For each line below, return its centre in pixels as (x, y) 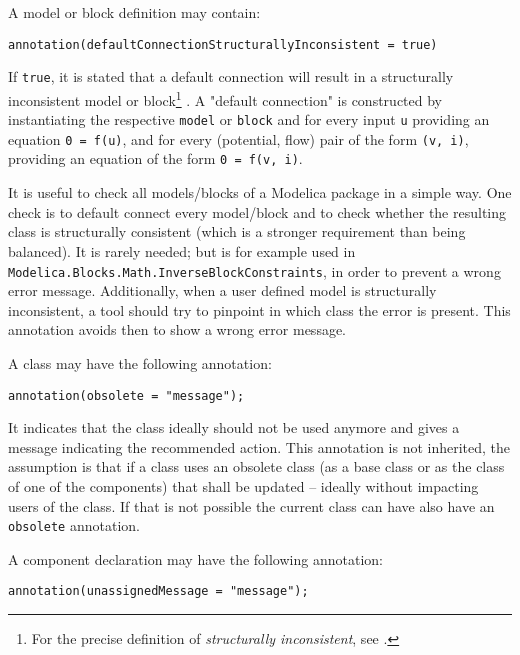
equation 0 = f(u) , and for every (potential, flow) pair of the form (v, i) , (238, 138)
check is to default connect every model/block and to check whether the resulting (257, 211)
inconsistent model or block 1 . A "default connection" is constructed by (225, 98)
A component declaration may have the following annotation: (195, 558)
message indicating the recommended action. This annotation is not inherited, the (259, 446)
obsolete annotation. (74, 525)
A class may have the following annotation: (140, 362)
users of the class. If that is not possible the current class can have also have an (251, 505)
